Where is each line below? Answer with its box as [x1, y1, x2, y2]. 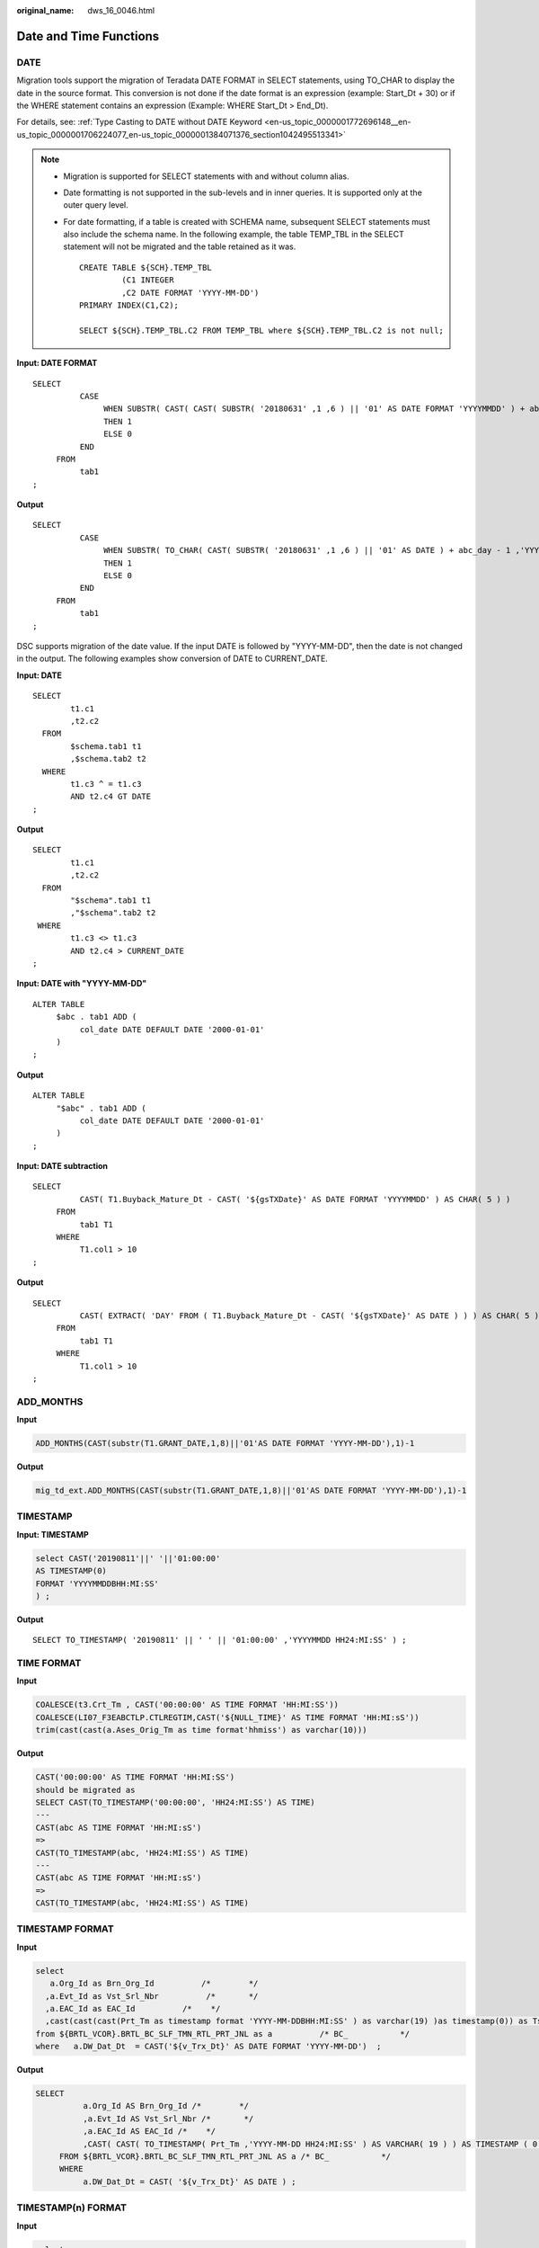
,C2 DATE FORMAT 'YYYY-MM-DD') [121, 288, 260, 298]
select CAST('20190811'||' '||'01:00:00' [35, 1553, 221, 1564]
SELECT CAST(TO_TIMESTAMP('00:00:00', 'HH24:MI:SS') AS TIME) [35, 1797, 315, 1807]
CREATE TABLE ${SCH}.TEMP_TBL [79, 262, 213, 272]
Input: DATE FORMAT [16, 358, 98, 369]
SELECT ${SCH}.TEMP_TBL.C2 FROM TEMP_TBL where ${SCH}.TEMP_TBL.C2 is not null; [79, 325, 445, 335]
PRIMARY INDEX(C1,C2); [79, 300, 180, 310]
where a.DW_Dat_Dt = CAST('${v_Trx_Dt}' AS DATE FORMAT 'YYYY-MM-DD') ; [35, 2041, 382, 2052]
